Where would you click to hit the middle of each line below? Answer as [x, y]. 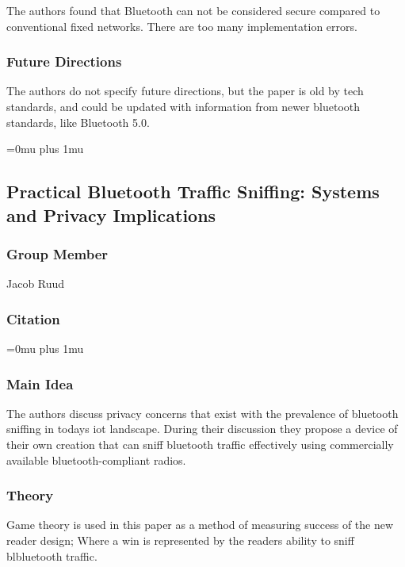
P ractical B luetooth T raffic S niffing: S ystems [193, 192]
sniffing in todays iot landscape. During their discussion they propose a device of [202, 429]
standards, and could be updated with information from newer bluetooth [183, 106]
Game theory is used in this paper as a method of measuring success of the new [200, 525]
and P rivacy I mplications [111, 215]
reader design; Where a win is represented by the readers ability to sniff [180, 540]
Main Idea [40, 383]
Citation [33, 318]
